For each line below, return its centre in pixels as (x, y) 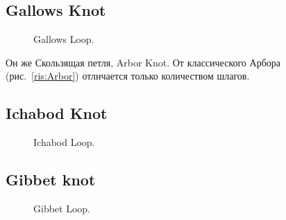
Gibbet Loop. (62, 208)
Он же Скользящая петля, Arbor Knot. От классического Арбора (143, 62)
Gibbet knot (51, 180)
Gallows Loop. (64, 39)
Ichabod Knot (57, 113)
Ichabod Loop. (64, 142)
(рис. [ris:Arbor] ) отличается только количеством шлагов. (128, 76)
